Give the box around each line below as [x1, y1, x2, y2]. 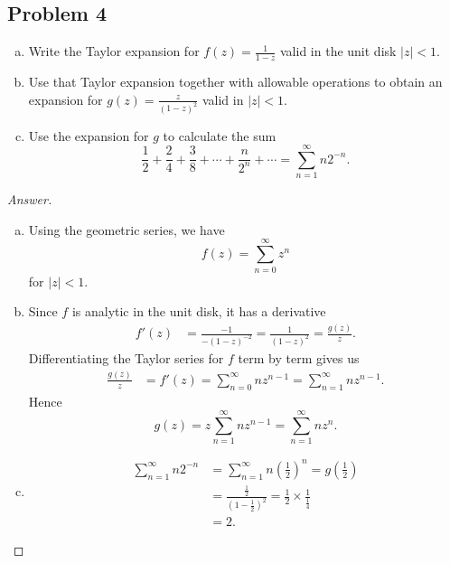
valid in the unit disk [280, 42, 397, 61]
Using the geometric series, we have [28, 220, 225, 239]
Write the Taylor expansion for [28, 42, 200, 61]
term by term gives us [238, 348, 360, 367]
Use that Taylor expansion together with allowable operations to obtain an [28, 72, 443, 91]
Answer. [7, 190, 52, 209]
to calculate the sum [163, 126, 277, 145]
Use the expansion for [28, 126, 149, 145]
